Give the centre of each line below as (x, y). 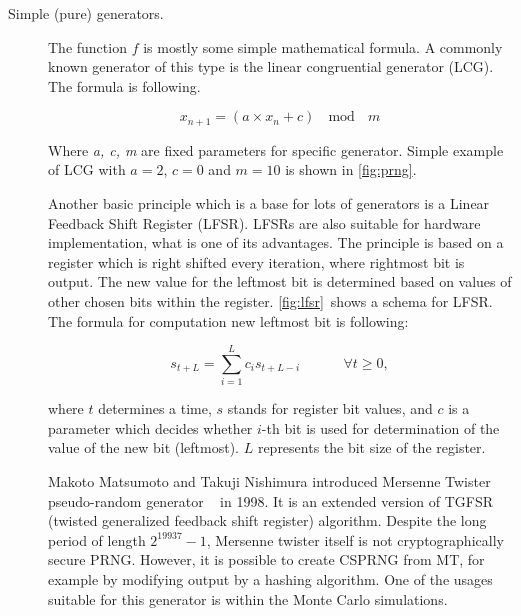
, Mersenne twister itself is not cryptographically (355, 539)
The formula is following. (124, 85)
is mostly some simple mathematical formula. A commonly (323, 46)
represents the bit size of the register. (371, 447)
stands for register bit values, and (330, 408)
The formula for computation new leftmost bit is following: (228, 320)
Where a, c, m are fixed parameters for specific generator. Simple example (276, 149)
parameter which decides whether (150, 427)
